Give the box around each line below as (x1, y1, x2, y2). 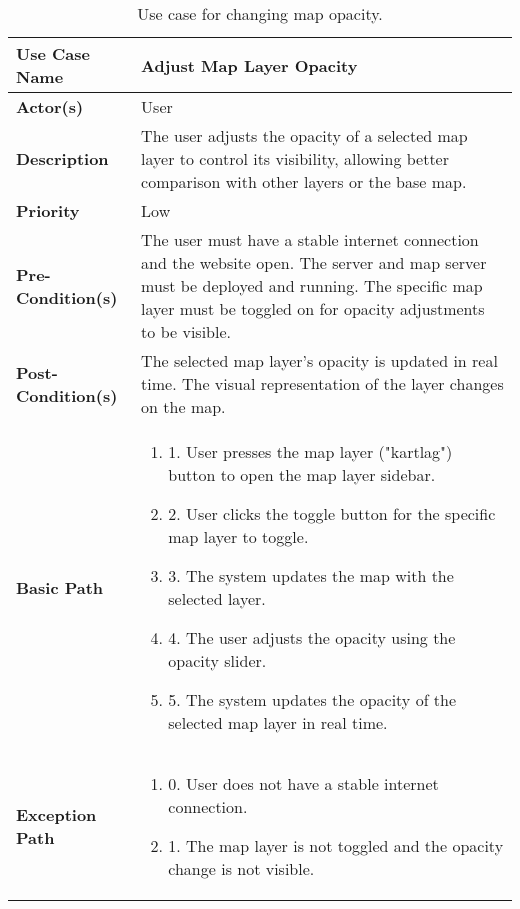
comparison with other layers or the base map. (141, 170, 467, 193)
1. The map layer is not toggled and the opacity (168, 834, 504, 857)
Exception (16, 803, 97, 826)
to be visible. (141, 320, 231, 343)
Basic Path (16, 575, 104, 599)
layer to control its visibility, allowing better (141, 147, 449, 170)
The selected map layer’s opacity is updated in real (141, 349, 498, 372)
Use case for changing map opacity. (137, 2, 383, 25)
